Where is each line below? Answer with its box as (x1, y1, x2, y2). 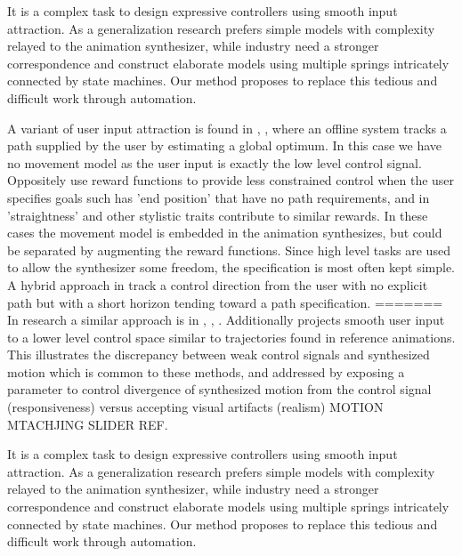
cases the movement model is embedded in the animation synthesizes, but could (7, 223, 442, 242)
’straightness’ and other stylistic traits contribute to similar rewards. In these (7, 205, 428, 224)
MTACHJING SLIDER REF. (7, 415, 168, 433)
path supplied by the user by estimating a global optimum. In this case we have (7, 136, 442, 155)
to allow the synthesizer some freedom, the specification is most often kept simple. (7, 258, 455, 277)
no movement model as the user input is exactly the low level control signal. (7, 153, 422, 172)
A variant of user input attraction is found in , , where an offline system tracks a (7, 118, 447, 137)
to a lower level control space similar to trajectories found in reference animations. (7, 327, 456, 346)
